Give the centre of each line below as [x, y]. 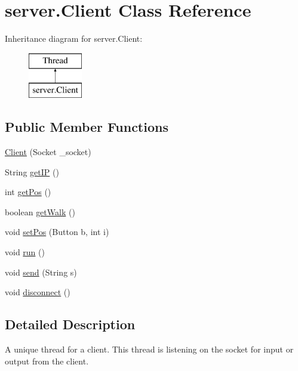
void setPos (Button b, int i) [57, 232]
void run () [25, 252]
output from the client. [47, 361]
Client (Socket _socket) [48, 152]
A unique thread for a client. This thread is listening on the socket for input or [149, 349]
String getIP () [32, 171]
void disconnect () [38, 292]
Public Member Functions [87, 127]
